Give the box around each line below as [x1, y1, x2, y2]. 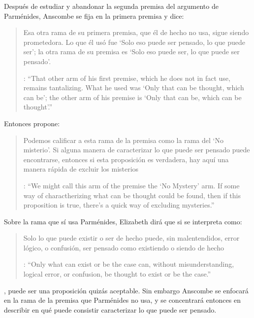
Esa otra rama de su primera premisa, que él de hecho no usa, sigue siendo [23, 27, 249, 37]
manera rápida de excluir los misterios [23, 164, 139, 174]
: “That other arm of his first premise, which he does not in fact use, [23, 72, 230, 83]
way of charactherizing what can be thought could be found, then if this [23, 190, 241, 200]
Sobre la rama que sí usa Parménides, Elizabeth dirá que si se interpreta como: [4, 216, 242, 226]
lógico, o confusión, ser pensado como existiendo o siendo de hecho [23, 242, 224, 252]
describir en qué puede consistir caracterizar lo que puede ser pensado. [4, 304, 217, 315]
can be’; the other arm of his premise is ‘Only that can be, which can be [23, 92, 242, 102]
